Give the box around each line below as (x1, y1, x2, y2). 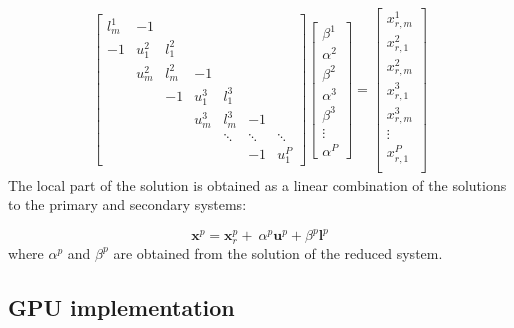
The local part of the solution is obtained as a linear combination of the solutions (8, 174, 507, 195)
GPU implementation (8, 291, 235, 322)
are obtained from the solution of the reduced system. (113, 242, 443, 263)
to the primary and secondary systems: (8, 194, 247, 215)
